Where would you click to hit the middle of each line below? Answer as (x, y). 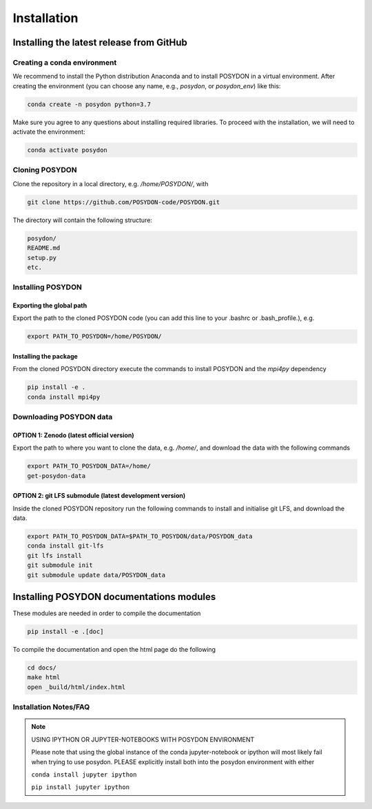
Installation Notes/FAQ (51, 707)
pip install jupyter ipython (81, 787)
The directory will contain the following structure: (83, 220)
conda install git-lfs (65, 546)
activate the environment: (49, 132)
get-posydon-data (56, 476)
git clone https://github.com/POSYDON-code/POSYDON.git (124, 202)
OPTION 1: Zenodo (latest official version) (73, 435)
